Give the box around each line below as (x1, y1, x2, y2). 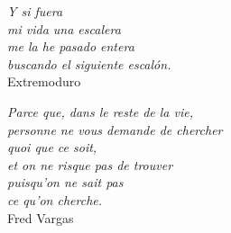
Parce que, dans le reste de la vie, (7, 102, 193, 121)
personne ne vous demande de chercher (7, 120, 223, 139)
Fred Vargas (7, 208, 74, 227)
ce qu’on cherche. (7, 190, 103, 209)
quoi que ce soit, (7, 138, 97, 157)
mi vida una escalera (7, 19, 121, 38)
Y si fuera (7, 2, 63, 20)
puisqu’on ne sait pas (7, 173, 124, 192)
